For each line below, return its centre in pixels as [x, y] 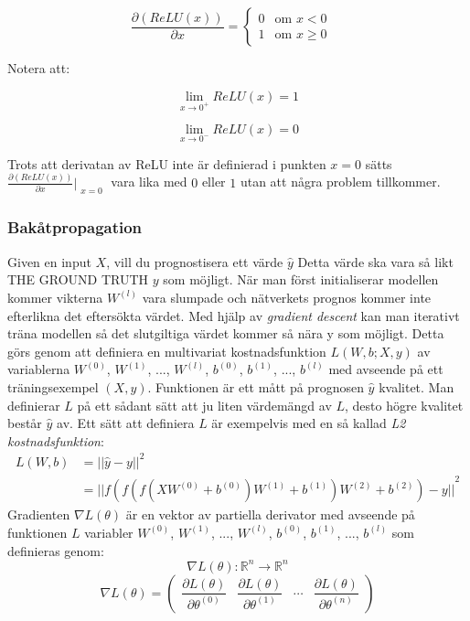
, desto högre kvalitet [404, 405]
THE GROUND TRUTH [78, 279]
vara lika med [149, 182]
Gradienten [39, 514]
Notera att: [39, 68]
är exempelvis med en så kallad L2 [309, 423]
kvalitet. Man [417, 386]
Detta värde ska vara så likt [375, 261]
